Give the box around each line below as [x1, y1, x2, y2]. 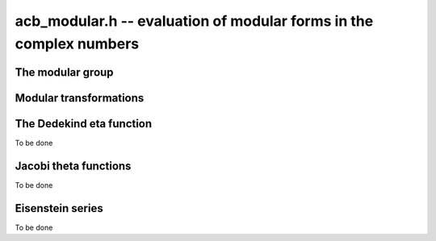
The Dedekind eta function [15, 117, 153, 131]
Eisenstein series [15, 202, 104, 215]
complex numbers [15, 35, 140, 52]
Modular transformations [15, 91, 145, 105]
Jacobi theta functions [15, 159, 132, 172]
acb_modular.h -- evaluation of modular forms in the [15, 12, 374, 30]
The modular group [15, 65, 114, 79]
